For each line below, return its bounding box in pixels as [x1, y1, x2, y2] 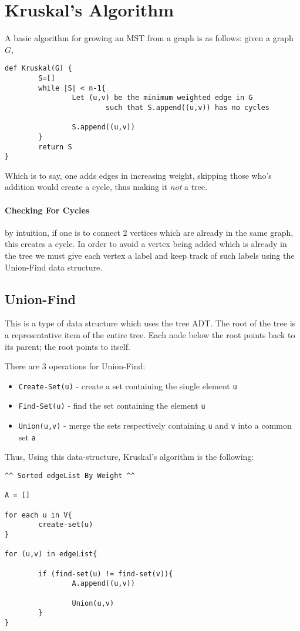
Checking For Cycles [5, 203, 90, 216]
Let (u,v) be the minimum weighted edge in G [72, 94, 253, 102]
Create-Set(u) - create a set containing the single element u [18, 379, 237, 392]
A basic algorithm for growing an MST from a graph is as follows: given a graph [5, 32, 294, 44]
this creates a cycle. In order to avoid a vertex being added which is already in [5, 238, 287, 250]
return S [38, 142, 72, 151]
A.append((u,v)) [72, 579, 135, 588]
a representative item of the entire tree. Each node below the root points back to [5, 329, 295, 341]
